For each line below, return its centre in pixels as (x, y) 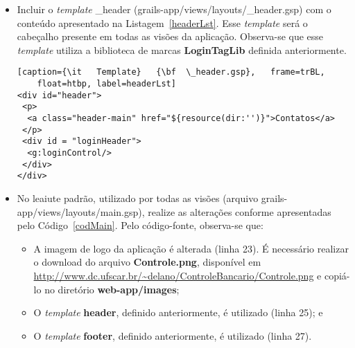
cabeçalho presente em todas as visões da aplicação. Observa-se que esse (170, 36)
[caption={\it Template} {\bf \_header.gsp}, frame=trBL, (171, 72)
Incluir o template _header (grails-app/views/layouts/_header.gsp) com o (174, 9)
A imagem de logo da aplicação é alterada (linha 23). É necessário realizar (191, 248)
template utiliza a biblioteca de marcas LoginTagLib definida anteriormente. (182, 49)
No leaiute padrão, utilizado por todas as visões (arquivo (138, 198)
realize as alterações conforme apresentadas (240, 211)
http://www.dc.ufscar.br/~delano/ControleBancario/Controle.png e (177, 275)
